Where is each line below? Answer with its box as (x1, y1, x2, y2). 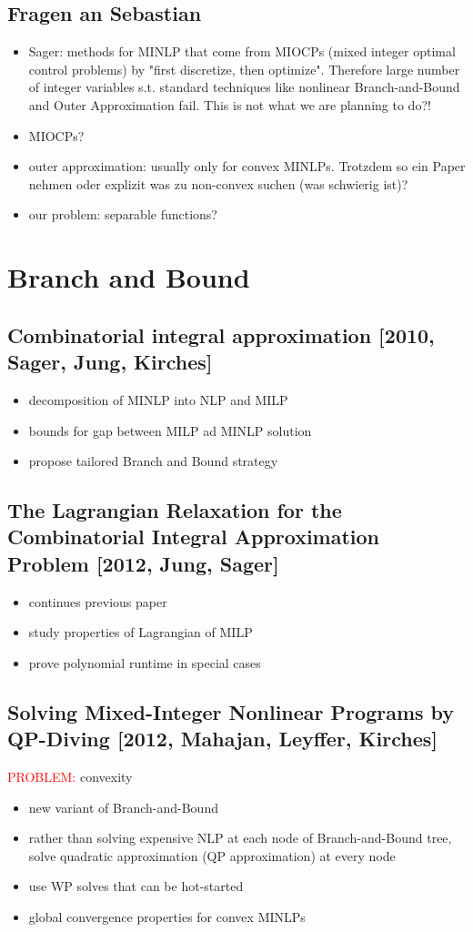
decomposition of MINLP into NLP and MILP (28, 390, 288, 409)
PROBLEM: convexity (7, 767, 133, 786)
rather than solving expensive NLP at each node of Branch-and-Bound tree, (28, 828, 452, 847)
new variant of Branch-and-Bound (28, 797, 218, 816)
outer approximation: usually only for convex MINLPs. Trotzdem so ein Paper (28, 157, 466, 176)
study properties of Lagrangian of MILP (28, 623, 253, 642)
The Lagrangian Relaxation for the (7, 496, 342, 524)
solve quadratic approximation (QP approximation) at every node (28, 846, 396, 865)
